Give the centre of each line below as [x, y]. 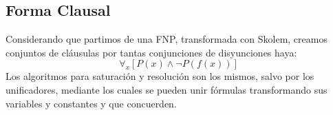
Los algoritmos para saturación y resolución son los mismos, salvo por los [160, 76]
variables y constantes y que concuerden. [91, 103]
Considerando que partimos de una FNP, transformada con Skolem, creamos [166, 39]
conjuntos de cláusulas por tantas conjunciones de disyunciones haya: [151, 52]
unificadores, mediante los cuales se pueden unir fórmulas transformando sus [166, 89]
